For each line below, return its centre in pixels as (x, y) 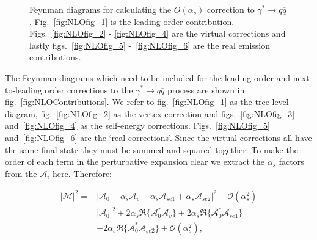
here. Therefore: (82, 173)
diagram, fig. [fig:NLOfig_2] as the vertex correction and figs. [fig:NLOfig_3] (150, 113)
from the (21, 173)
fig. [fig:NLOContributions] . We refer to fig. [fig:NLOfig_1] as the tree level (147, 102)
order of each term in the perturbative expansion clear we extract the (135, 162)
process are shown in (206, 89)
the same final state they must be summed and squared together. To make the (151, 149)
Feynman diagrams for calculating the (100, 9)
